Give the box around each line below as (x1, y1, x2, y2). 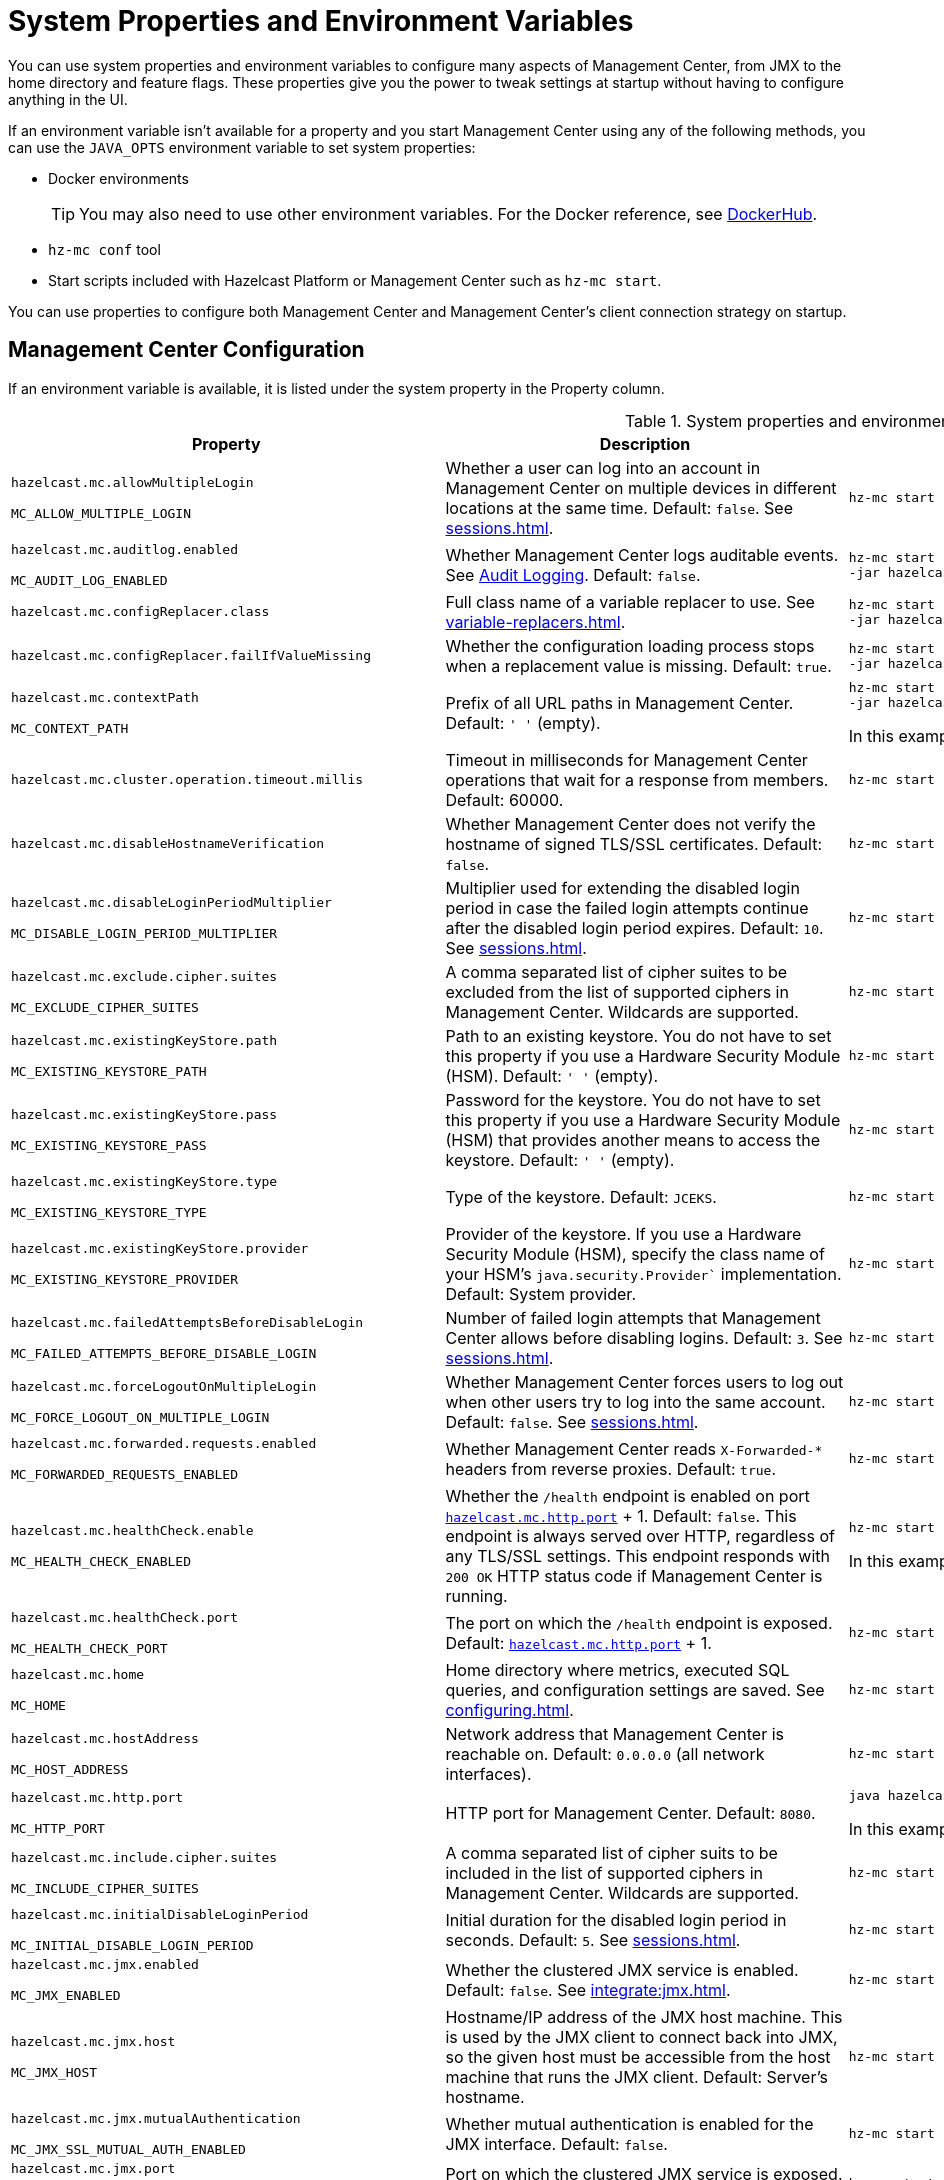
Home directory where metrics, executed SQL (445, 1659, 790, 1680)
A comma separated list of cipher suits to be (445, 1842, 778, 1863)
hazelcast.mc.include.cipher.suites (11, 1849, 278, 1865)
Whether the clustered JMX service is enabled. (445, 1959, 799, 1980)
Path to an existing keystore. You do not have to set (445, 1025, 832, 1046)
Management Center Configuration (8, 337, 365, 363)
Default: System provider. (445, 1283, 636, 1304)
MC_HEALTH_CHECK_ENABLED (11, 1553, 192, 1569)
